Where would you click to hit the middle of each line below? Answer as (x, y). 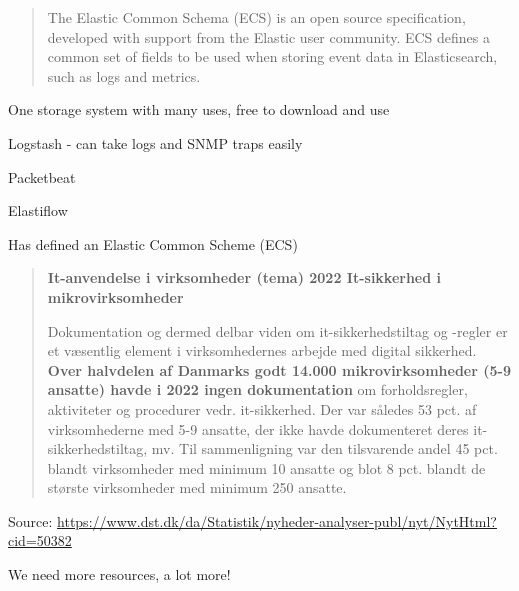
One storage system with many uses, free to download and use (199, 109)
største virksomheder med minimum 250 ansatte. (197, 487)
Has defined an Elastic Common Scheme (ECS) (153, 243)
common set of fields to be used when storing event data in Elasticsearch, (272, 56)
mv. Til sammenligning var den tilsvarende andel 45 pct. (324, 448)
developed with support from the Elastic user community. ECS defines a (269, 36)
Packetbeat (42, 176)
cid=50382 (40, 540)
